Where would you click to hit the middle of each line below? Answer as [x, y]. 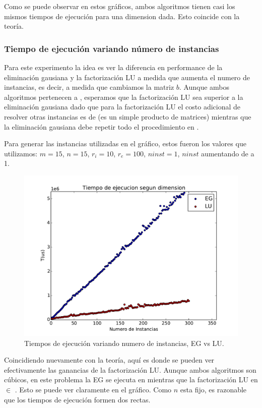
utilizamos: [21, 153]
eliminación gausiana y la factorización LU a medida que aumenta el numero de [127, 77]
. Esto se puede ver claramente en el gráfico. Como [93, 389]
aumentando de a [228, 153]
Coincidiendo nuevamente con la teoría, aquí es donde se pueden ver [109, 360]
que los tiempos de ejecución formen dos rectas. [77, 399]
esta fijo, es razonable [213, 389]
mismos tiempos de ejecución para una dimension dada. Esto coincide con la [122, 16]
